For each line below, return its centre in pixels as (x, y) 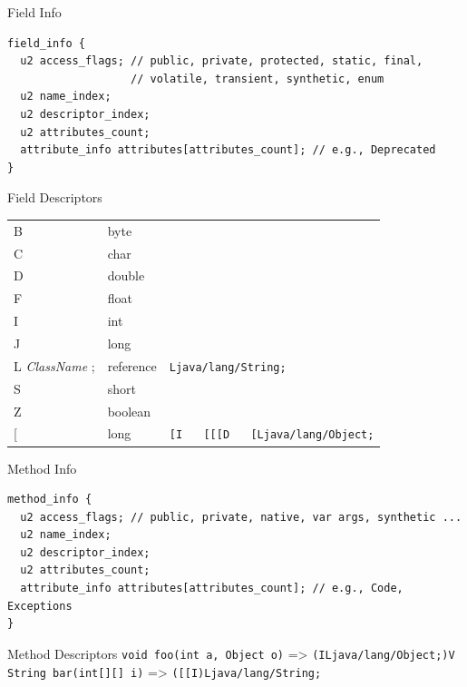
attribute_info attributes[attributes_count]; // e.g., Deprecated (228, 150)
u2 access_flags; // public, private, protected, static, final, (222, 61)
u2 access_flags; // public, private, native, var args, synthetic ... (241, 517)
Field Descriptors (55, 197)
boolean (129, 411)
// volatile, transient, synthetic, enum (258, 79)
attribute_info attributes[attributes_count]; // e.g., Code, (212, 589)
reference (132, 365)
